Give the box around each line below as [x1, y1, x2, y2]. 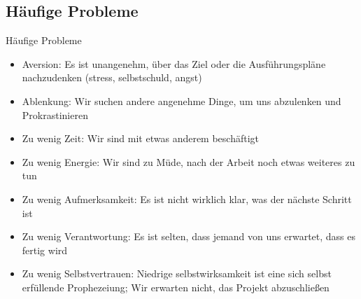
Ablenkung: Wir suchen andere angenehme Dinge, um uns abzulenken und [22, 93, 341, 108]
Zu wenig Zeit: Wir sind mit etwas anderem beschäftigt [22, 131, 260, 146]
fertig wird [22, 242, 68, 257]
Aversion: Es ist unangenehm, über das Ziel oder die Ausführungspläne [22, 56, 326, 71]
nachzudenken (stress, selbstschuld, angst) [22, 70, 202, 85]
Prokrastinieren [22, 107, 88, 122]
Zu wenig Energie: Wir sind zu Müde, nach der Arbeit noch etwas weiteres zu [22, 154, 355, 169]
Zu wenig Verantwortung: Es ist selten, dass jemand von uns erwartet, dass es [22, 229, 356, 244]
